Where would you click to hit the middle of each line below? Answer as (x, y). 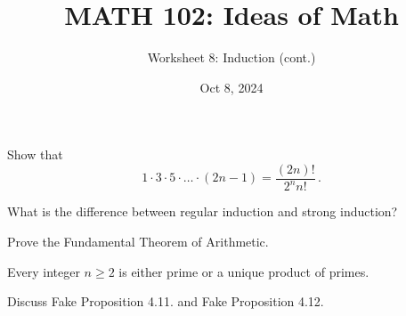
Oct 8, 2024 (231, 87)
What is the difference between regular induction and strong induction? (203, 211)
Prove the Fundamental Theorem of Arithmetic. (138, 241)
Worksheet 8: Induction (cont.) (231, 57)
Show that (35, 154)
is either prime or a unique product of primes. (244, 271)
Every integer (44, 271)
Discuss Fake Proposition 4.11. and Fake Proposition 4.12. (166, 301)
